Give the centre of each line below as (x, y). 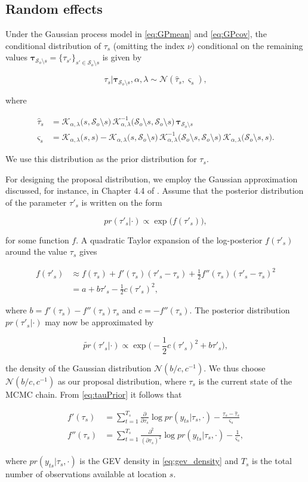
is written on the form (122, 202)
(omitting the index (149, 45)
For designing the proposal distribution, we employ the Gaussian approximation (152, 179)
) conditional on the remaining (247, 45)
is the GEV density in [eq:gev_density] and (159, 461)
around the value (36, 251)
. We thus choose (235, 367)
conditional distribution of (53, 45)
